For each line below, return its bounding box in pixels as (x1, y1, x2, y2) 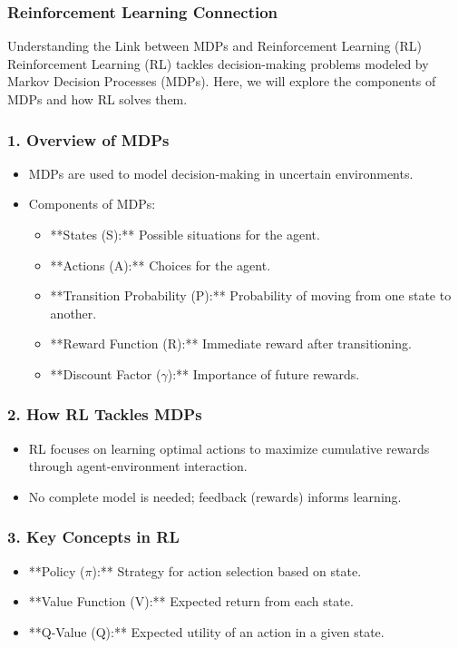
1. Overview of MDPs (7, 128, 170, 151)
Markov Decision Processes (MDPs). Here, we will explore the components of (7, 72, 436, 91)
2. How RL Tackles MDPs (7, 403, 202, 426)
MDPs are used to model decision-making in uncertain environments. (28, 163, 414, 182)
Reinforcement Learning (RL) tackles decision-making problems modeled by (7, 54, 429, 73)
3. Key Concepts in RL (7, 525, 180, 548)
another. (50, 303, 97, 322)
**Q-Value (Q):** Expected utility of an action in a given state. (28, 622, 385, 641)
